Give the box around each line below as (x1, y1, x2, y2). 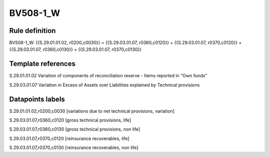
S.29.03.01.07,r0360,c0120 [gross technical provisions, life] (9, 117, 131, 123)
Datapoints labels (9, 95, 65, 103)
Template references (9, 60, 76, 68)
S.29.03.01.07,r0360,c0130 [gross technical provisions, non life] (9, 126, 140, 132)
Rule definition (9, 26, 56, 35)
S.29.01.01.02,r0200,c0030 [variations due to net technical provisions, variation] (9, 108, 175, 114)
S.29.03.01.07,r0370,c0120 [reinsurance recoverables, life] (9, 135, 129, 142)
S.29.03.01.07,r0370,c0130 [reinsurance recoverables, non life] (9, 145, 138, 151)
